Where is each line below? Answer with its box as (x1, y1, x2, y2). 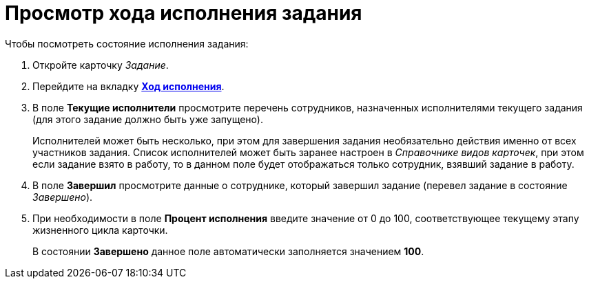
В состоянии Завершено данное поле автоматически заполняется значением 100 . (32, 245, 424, 257)
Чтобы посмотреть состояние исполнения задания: (5, 37, 249, 50)
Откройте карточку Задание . (32, 58, 169, 71)
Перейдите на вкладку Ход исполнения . (32, 80, 225, 92)
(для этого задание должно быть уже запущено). (32, 113, 263, 125)
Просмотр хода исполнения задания (5, 1, 362, 25)
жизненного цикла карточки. (32, 223, 168, 236)
